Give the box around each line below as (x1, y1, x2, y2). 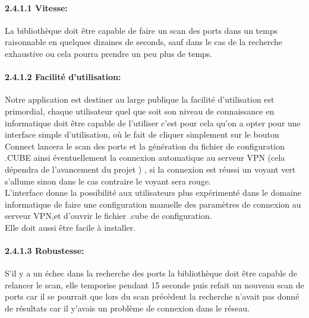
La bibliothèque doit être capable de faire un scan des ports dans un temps (5, 24, 278, 36)
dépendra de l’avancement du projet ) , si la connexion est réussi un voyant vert (5, 163, 296, 175)
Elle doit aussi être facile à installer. (5, 221, 136, 233)
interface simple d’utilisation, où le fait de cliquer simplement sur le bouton (5, 128, 279, 141)
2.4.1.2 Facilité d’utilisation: (5, 71, 121, 83)
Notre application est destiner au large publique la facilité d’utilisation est (5, 93, 275, 106)
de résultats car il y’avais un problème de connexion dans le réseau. (5, 302, 250, 314)
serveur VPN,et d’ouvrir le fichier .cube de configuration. (5, 209, 212, 222)
